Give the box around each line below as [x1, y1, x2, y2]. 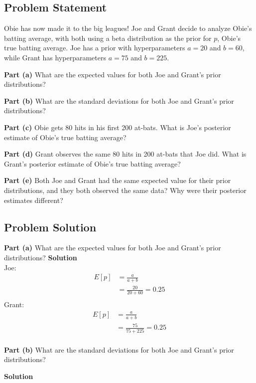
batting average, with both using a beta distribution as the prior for [4, 32, 212, 43]
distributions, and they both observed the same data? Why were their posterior [4, 185, 247, 195]
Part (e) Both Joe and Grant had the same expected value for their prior [4, 175, 231, 186]
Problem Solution [4, 219, 97, 234]
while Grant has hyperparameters [4, 52, 106, 62]
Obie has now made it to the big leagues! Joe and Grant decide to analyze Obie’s [4, 23, 252, 33]
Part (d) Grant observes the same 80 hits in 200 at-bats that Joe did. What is [4, 149, 247, 159]
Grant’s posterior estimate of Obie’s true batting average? [4, 158, 181, 169]
